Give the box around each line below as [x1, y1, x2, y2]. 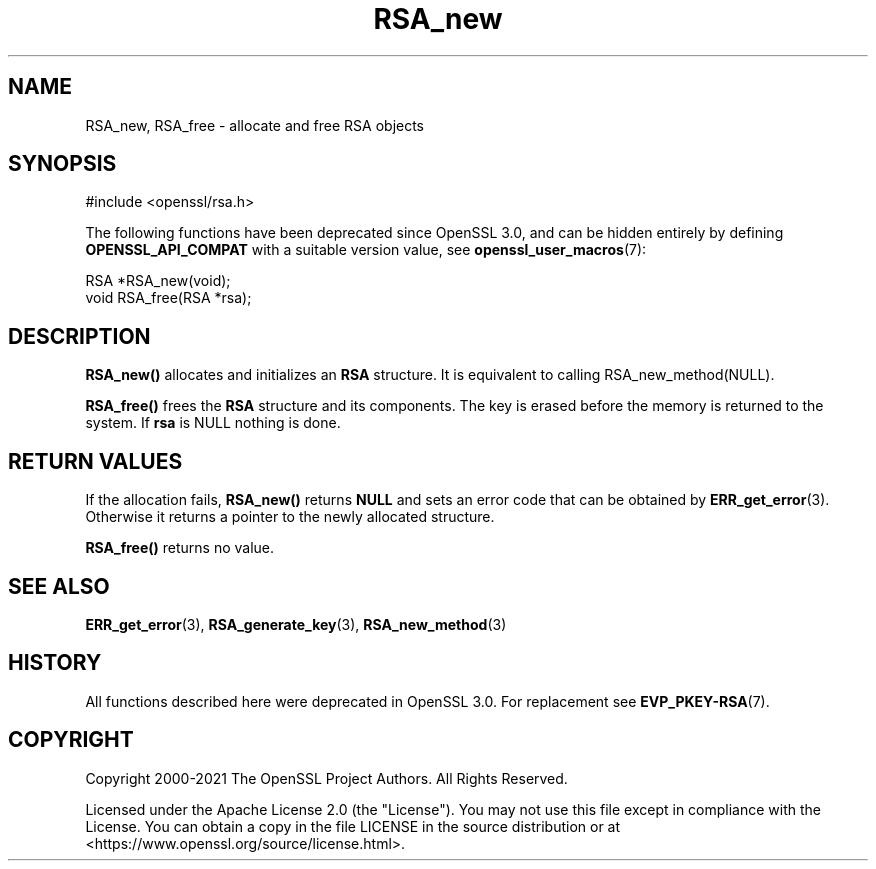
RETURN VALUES [8, 448, 183, 474]
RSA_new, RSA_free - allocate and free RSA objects [85, 116, 425, 134]
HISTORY [8, 650, 102, 676]
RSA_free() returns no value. [85, 539, 275, 557]
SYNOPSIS [8, 151, 117, 177]
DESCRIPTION [8, 323, 151, 349]
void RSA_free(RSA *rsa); [85, 289, 252, 307]
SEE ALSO [8, 573, 110, 599]
